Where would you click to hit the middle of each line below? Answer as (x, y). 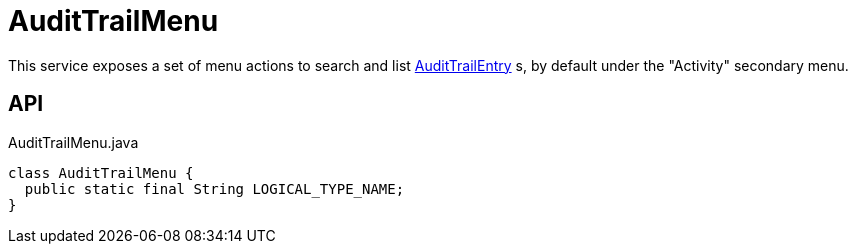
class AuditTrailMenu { (101, 172)
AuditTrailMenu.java (73, 142)
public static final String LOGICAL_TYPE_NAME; (214, 188)
